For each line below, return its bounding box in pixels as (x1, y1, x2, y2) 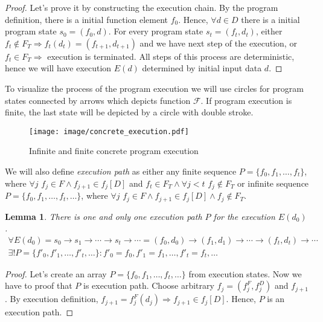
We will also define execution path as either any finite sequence (5, 165, 237, 177)
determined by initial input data (142, 62, 262, 74)
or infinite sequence (237, 176, 309, 189)
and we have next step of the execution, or (139, 36, 297, 49)
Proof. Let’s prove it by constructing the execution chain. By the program (5, 1, 278, 13)
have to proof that (5, 279, 72, 292)
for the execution (213, 210, 275, 222)
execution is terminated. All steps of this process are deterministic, (47, 50, 295, 62)
